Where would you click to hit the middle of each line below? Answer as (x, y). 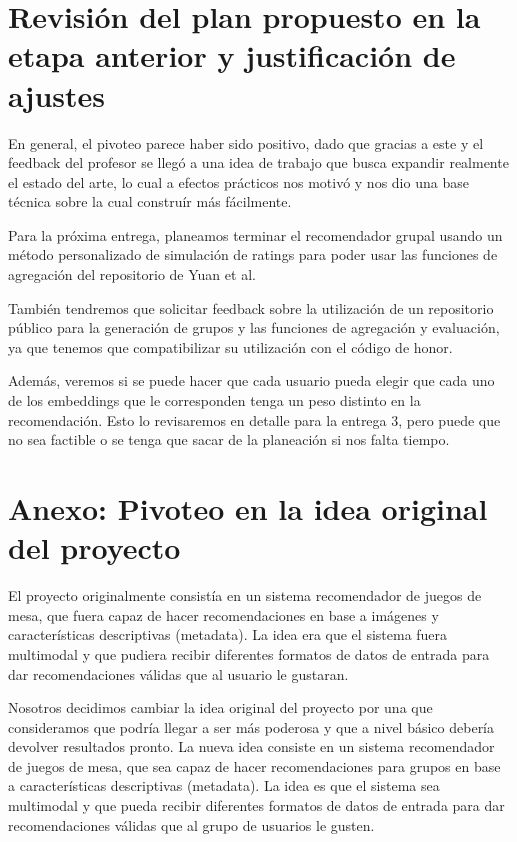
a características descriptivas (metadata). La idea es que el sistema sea (224, 785)
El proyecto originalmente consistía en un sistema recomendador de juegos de (245, 595)
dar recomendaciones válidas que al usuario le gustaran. (178, 673)
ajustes (56, 94)
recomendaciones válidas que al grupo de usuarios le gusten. (191, 824)
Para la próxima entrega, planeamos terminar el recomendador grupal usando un (255, 234)
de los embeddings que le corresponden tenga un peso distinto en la (214, 400)
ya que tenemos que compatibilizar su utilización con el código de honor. (230, 346)
